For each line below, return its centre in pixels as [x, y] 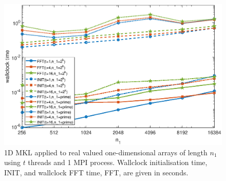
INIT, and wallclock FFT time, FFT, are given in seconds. [96, 172]
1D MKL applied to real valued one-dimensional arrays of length [106, 152]
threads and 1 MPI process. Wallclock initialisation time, [118, 162]
